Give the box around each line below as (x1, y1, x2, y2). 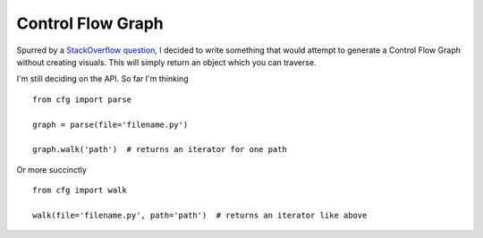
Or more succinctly (16, 164, 87, 174)
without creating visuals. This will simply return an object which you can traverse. (16, 56, 317, 67)
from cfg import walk (32, 185, 127, 196)
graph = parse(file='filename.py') (32, 119, 189, 130)
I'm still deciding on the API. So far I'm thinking (16, 73, 189, 84)
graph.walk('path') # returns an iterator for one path (32, 144, 288, 155)
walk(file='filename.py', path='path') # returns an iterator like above (32, 210, 368, 220)
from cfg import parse (32, 94, 132, 105)
